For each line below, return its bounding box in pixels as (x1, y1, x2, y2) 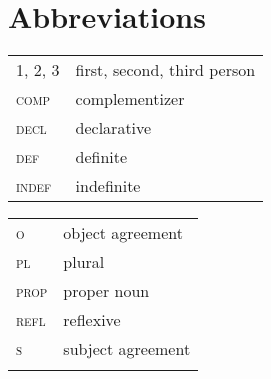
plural (63, 250, 105, 274)
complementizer (75, 87, 185, 111)
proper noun (63, 279, 150, 303)
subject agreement (63, 337, 191, 361)
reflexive (63, 308, 121, 332)
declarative (75, 116, 152, 140)
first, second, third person (75, 58, 256, 82)
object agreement (63, 221, 183, 245)
